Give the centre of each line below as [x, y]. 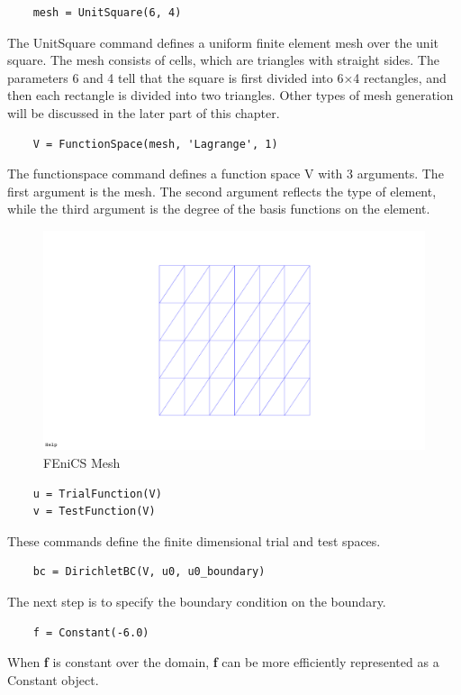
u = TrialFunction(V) [97, 494]
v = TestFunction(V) [94, 512]
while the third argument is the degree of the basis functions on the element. [219, 209]
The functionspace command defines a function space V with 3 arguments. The [226, 174]
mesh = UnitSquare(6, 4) [107, 13]
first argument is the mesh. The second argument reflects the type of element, [222, 191]
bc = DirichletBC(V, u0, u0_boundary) [149, 572]
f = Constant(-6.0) [91, 632]
